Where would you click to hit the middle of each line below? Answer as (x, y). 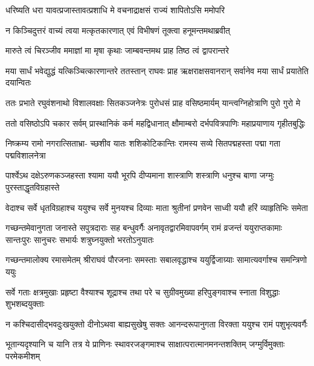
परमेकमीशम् (23, 355)
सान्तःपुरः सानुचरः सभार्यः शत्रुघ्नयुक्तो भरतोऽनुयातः (80, 239)
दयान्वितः (18, 82)
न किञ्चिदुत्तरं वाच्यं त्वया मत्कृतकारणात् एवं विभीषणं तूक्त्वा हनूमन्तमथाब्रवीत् (118, 30)
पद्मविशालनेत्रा (26, 155)
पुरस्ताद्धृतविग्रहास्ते (33, 187)
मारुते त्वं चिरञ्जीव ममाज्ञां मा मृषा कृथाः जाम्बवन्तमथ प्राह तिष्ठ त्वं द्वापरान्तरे (117, 50)
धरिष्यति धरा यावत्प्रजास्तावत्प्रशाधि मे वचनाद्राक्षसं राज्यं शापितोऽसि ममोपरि (115, 10)
